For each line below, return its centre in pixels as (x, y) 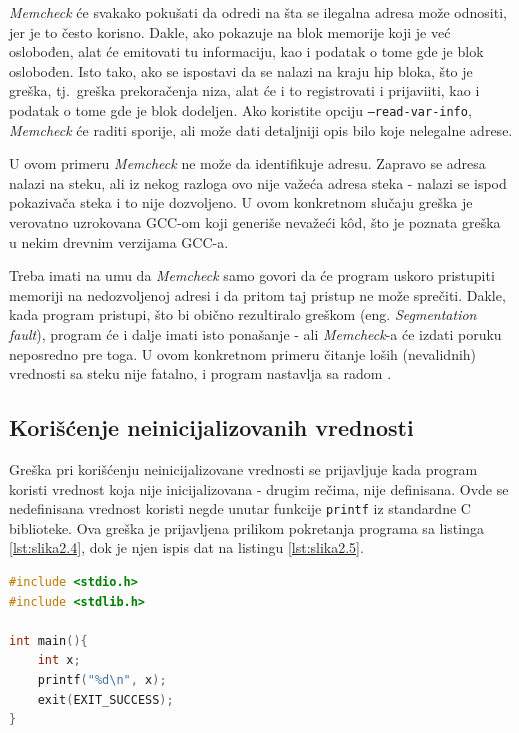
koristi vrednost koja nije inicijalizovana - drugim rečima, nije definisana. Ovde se (259, 488)
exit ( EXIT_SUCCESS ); (105, 699)
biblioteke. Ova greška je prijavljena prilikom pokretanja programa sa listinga (246, 527)
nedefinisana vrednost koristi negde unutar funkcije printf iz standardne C (240, 508)
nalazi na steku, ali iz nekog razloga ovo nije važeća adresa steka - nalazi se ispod (258, 182)
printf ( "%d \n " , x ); (102, 679)
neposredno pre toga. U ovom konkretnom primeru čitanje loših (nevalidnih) (243, 353)
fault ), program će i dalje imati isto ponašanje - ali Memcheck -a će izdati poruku (255, 333)
